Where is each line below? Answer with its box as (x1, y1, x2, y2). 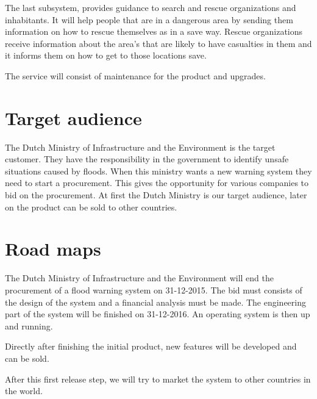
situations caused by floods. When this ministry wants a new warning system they (5, 164, 312, 177)
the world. (5, 384, 43, 397)
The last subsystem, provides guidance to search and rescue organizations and (5, 1, 296, 13)
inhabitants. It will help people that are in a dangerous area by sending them (5, 13, 293, 26)
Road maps (5, 236, 101, 261)
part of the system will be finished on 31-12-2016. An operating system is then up (5, 307, 310, 320)
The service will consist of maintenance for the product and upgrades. (5, 69, 266, 82)
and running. (5, 319, 53, 332)
